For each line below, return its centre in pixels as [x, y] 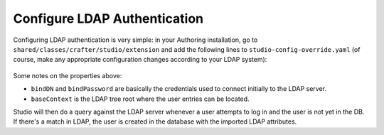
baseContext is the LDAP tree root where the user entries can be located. [140, 99]
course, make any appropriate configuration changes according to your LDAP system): [140, 60]
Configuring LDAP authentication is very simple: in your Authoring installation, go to [135, 40]
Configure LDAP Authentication [108, 18]
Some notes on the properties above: [68, 75]
